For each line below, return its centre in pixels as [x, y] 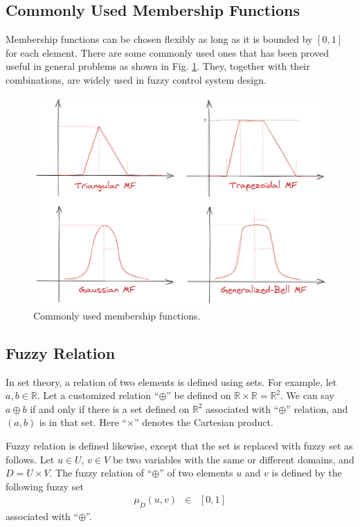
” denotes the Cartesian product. [204, 422]
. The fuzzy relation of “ [101, 473]
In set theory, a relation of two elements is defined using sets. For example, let [171, 381]
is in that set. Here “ [83, 422]
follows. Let [30, 459]
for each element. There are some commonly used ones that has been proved [168, 52]
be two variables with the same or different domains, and [233, 459]
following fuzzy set [45, 486]
